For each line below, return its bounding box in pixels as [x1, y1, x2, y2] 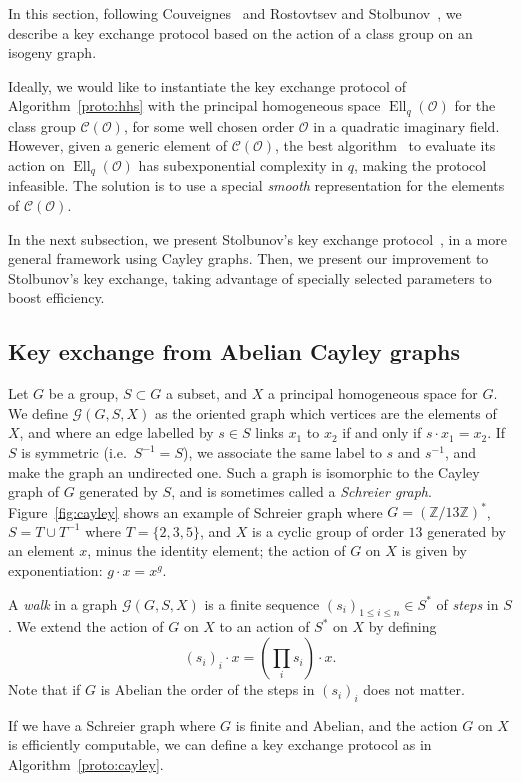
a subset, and [166, 383, 248, 404]
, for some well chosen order [123, 115, 295, 136]
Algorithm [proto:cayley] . [8, 754, 164, 775]
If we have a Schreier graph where [8, 714, 216, 735]
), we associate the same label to [182, 442, 382, 463]
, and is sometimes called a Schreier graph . [171, 481, 432, 502]
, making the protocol [353, 155, 487, 176]
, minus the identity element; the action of [87, 540, 346, 561]
